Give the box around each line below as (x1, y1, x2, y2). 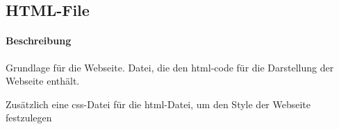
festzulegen (6, 110, 52, 125)
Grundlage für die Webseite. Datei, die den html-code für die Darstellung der (6, 60, 334, 74)
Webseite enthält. (6, 74, 80, 88)
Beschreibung (6, 33, 72, 48)
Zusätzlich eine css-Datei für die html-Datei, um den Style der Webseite (6, 96, 311, 111)
